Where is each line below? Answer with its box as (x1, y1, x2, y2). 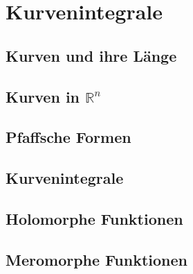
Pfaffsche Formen (6, 126, 131, 148)
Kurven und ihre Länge (6, 44, 177, 66)
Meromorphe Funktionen (6, 248, 187, 270)
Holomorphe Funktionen (6, 207, 183, 229)
